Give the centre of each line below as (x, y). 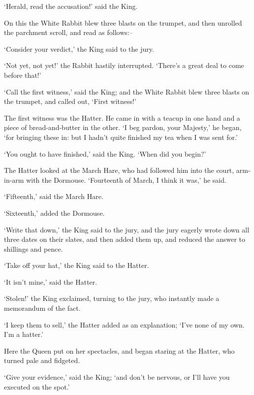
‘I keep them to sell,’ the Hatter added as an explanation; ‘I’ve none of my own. (124, 324)
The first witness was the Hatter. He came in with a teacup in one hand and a (122, 117)
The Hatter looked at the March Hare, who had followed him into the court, (119, 170)
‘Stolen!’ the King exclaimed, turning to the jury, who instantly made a (112, 298)
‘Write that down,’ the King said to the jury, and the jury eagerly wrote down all (127, 229)
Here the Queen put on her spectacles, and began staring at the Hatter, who (119, 350)
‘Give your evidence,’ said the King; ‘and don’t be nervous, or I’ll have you (117, 377)
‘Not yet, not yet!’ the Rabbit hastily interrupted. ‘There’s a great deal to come (124, 65)
